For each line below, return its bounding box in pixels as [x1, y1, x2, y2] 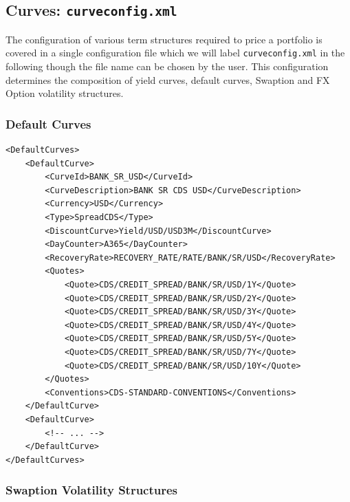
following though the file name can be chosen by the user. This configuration [6, 59, 329, 74]
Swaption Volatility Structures [6, 481, 178, 499]
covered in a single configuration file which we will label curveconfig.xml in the [6, 45, 345, 60]
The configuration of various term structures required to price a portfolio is [6, 32, 322, 46]
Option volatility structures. [6, 86, 124, 100]
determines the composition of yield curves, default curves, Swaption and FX [6, 72, 330, 87]
